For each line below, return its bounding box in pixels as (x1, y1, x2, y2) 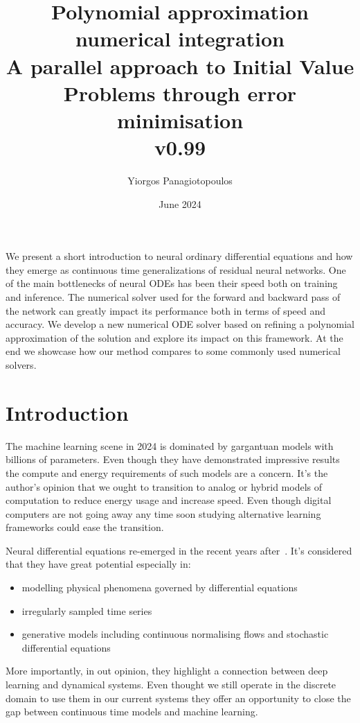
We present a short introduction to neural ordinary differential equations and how (6, 249, 353, 263)
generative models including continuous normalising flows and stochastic (21, 627, 329, 641)
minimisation (116, 105, 244, 134)
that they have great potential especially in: (6, 557, 191, 571)
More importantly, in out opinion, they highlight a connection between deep (6, 663, 328, 678)
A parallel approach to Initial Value (6, 51, 354, 80)
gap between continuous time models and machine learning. (6, 704, 258, 719)
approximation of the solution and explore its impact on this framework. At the (6, 330, 343, 345)
